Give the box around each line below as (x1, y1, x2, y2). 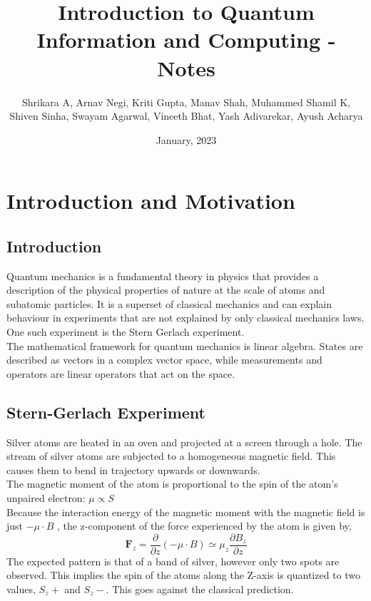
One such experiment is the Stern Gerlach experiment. (6, 324, 245, 339)
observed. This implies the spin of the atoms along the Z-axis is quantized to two (6, 567, 360, 582)
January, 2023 (156, 132, 217, 147)
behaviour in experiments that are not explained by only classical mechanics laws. (6, 310, 365, 325)
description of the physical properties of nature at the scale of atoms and (6, 282, 325, 297)
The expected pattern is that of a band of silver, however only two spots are (6, 553, 340, 568)
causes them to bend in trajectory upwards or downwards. (6, 462, 260, 477)
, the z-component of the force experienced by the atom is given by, (56, 518, 352, 533)
